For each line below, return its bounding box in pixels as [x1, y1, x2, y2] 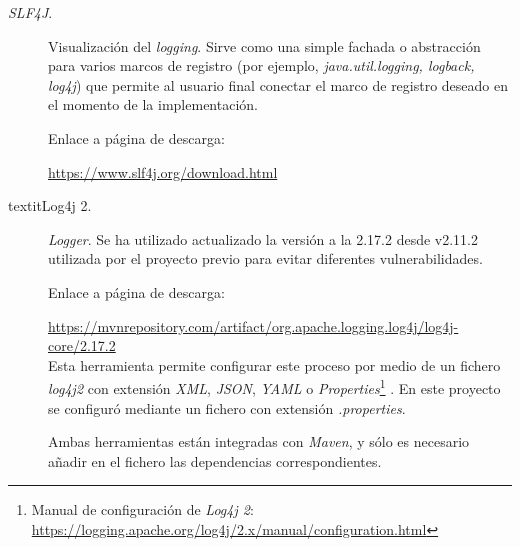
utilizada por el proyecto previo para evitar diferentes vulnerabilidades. [48, 248, 483, 269]
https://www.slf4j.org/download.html [48, 161, 278, 182]
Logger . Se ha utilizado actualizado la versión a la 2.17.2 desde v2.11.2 [48, 228, 478, 249]
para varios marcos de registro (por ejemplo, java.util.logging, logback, [48, 55, 475, 76]
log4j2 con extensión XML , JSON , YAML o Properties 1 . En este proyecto [48, 375, 501, 398]
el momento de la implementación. [48, 94, 258, 115]
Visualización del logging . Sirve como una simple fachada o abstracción [48, 35, 481, 56]
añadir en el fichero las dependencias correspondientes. [48, 450, 382, 471]
